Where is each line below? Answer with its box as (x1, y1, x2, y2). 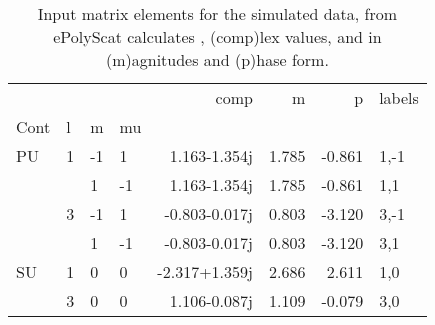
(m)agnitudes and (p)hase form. (105, 48, 329, 71)
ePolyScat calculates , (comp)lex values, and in (53, 25, 382, 48)
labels (379, 86, 419, 109)
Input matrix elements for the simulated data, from (37, 2, 398, 25)
